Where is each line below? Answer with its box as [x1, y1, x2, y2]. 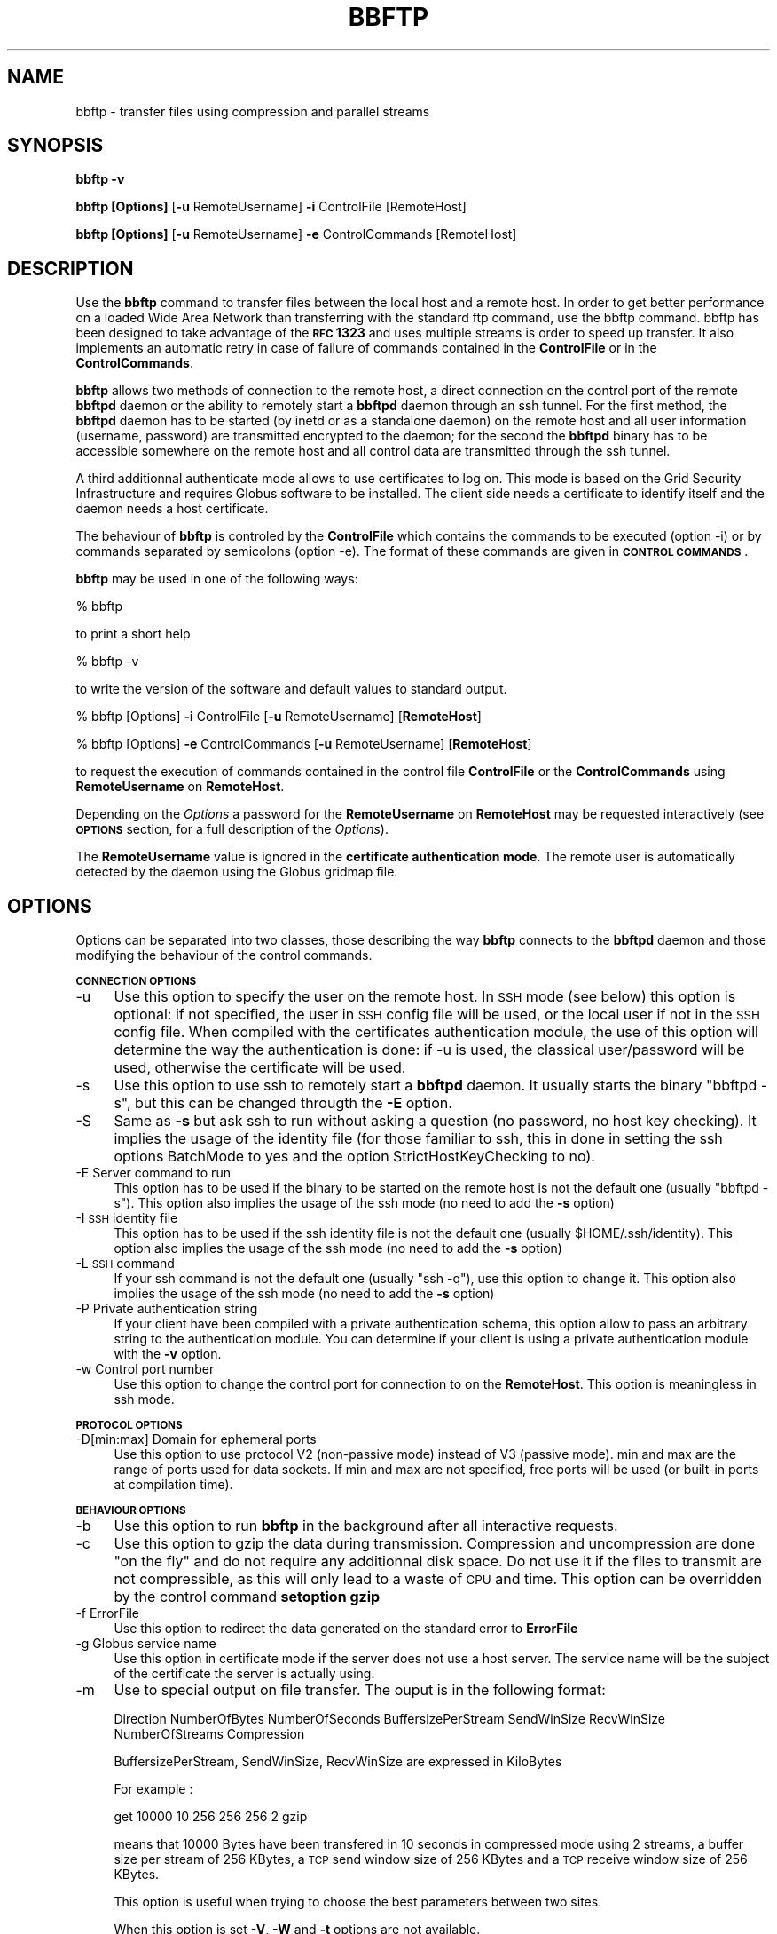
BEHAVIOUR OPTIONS [75, 1504, 186, 1518]
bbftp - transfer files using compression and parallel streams [75, 103, 430, 119]
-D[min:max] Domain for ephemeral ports [75, 1431, 317, 1447]
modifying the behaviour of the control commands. [75, 947, 373, 963]
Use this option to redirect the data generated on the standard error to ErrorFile [114, 1621, 578, 1637]
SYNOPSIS [7, 134, 104, 157]
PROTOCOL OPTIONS [75, 1419, 183, 1432]
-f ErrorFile [75, 1605, 139, 1621]
